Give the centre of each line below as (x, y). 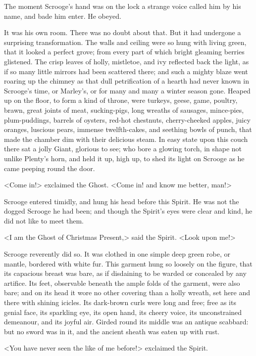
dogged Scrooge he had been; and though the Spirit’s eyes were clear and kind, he (128, 211)
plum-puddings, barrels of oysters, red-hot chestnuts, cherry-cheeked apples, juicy (127, 119)
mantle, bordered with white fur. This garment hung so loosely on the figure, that (128, 263)
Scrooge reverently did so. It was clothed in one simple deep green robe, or (117, 254)
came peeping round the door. (50, 168)
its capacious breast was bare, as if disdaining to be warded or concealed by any (125, 273)
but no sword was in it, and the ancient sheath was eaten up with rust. (112, 331)
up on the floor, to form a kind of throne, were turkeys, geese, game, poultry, (121, 100)
